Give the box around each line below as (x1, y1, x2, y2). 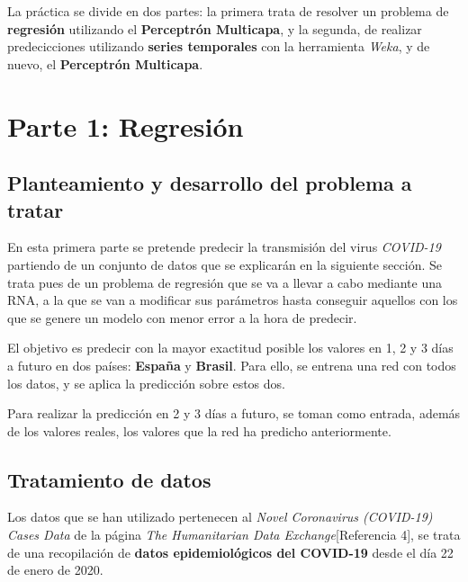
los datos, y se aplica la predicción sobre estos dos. (7, 373, 285, 392)
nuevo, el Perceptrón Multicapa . (7, 54, 203, 73)
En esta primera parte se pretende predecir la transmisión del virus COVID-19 (7, 237, 441, 256)
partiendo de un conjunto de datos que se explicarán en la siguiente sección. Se (7, 255, 442, 273)
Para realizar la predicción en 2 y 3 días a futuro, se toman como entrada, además (7, 404, 461, 423)
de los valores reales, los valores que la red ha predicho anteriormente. (7, 421, 391, 440)
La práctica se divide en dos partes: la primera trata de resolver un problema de (7, 2, 449, 20)
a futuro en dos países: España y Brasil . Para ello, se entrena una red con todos (7, 355, 456, 374)
